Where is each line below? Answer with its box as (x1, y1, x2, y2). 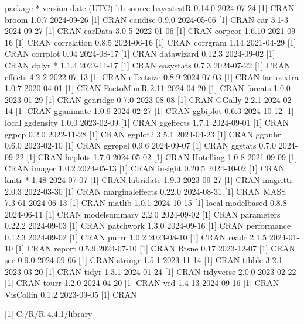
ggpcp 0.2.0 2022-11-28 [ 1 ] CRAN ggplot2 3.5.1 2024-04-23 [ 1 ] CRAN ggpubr (5, 127, 281, 140)
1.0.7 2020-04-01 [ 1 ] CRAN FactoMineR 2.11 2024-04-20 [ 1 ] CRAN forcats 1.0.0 (5, 82, 291, 94)
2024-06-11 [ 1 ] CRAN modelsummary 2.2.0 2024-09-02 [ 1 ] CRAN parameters (5, 208, 281, 220)
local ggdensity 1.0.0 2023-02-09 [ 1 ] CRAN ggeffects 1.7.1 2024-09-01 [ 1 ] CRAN (5, 116, 289, 128)
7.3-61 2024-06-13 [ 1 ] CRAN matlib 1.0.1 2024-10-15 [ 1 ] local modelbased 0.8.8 (5, 197, 287, 209)
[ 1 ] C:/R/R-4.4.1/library (5, 308, 93, 320)
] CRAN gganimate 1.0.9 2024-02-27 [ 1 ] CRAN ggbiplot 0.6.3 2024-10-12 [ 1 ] (22, 105, 294, 117)
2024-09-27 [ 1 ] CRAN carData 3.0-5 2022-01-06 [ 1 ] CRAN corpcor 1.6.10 (5, 25, 265, 37)
